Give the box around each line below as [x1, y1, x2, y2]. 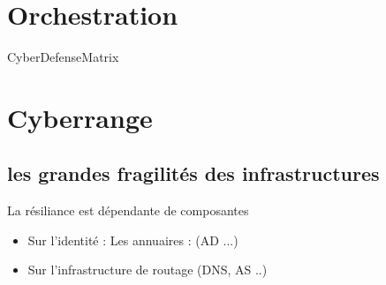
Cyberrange [7, 99, 153, 135]
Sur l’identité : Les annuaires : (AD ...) [27, 230, 238, 249]
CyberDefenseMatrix [7, 48, 119, 66]
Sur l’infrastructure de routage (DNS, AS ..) [27, 260, 268, 279]
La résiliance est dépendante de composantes [7, 201, 249, 220]
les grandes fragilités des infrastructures [7, 160, 380, 187]
